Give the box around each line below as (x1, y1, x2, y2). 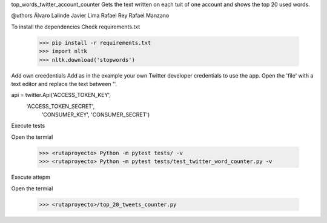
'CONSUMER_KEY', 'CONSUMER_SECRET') (41, 111, 150, 118)
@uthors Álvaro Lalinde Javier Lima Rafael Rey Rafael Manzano (11, 12, 170, 19)
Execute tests (11, 122, 45, 130)
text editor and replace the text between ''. (11, 80, 117, 87)
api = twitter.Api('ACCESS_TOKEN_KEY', (11, 92, 111, 99)
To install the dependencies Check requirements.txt (11, 23, 140, 30)
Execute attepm (11, 173, 51, 181)
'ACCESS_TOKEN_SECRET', (26, 102, 95, 110)
